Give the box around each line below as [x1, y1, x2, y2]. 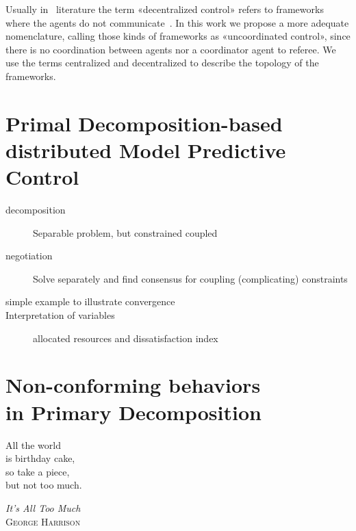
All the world [5, 437, 61, 452]
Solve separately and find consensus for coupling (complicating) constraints [33, 271, 348, 285]
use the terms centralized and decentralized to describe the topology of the [5, 55, 319, 70]
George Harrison [5, 514, 81, 528]
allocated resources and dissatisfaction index [33, 331, 218, 345]
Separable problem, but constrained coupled [33, 225, 218, 239]
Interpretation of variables [5, 308, 115, 322]
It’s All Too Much [5, 500, 81, 515]
